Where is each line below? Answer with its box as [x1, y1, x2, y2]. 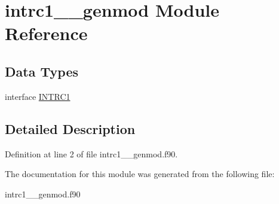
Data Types [5, 62, 78, 80]
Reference [5, 21, 88, 45]
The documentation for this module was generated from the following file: [5, 168, 275, 180]
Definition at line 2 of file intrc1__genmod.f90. [5, 147, 178, 160]
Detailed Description [5, 119, 136, 138]
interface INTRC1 [5, 90, 70, 102]
